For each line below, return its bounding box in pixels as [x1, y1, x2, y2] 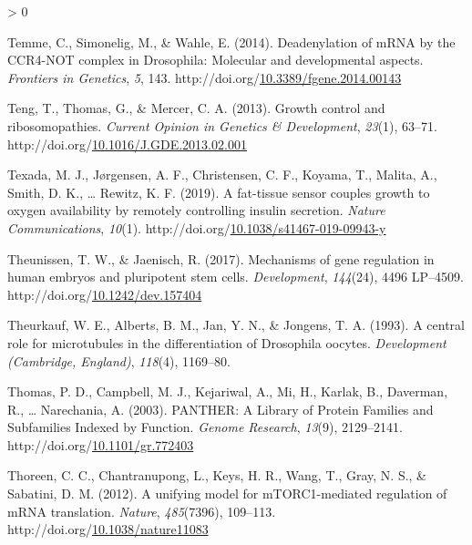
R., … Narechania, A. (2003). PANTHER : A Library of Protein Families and [7, 399, 434, 418]
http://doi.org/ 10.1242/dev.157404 [7, 284, 202, 303]
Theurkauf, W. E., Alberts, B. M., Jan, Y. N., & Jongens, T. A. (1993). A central [7, 315, 465, 334]
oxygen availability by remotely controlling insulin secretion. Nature [7, 201, 385, 220]
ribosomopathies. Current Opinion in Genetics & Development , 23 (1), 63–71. [7, 116, 437, 135]
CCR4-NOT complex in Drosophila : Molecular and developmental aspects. [7, 50, 424, 69]
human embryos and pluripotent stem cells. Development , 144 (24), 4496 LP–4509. [7, 267, 464, 286]
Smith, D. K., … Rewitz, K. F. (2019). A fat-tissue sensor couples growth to [7, 182, 430, 201]
